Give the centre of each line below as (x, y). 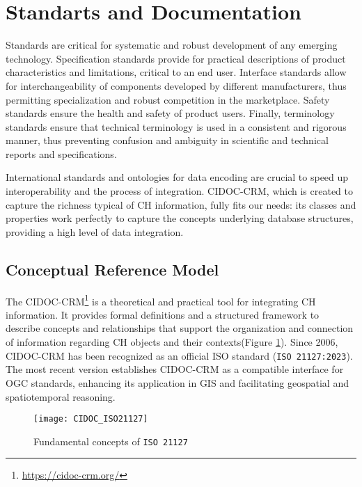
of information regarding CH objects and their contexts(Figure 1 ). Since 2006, (172, 342)
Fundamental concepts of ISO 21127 (111, 441)
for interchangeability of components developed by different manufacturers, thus (176, 85)
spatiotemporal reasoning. (61, 396)
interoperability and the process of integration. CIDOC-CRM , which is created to (180, 191)
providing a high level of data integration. (95, 231)
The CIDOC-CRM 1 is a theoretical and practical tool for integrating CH (161, 300)
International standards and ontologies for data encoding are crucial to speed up (177, 177)
